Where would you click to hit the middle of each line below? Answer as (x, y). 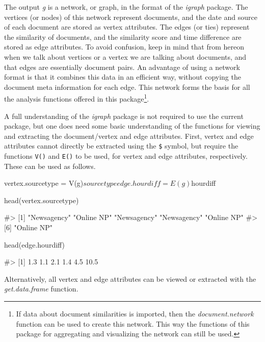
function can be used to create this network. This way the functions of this (133, 323)
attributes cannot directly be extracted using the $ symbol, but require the (121, 146)
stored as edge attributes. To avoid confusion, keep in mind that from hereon (124, 47)
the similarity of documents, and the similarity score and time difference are (123, 36)
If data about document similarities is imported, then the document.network (135, 314)
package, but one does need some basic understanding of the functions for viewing (132, 126)
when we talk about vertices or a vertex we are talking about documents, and (125, 56)
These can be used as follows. (50, 166)
